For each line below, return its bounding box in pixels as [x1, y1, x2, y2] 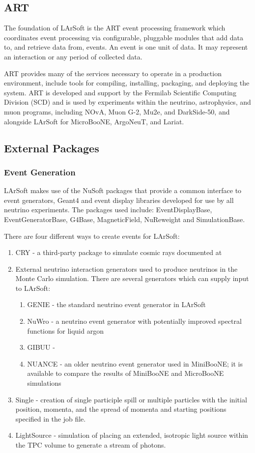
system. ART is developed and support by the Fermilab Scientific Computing [4, 87, 236, 97]
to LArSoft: [15, 283, 51, 293]
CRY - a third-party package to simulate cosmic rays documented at [15, 247, 222, 257]
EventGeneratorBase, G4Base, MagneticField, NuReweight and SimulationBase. [4, 214, 245, 224]
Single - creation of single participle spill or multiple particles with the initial [15, 394, 247, 404]
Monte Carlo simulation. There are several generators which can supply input [15, 273, 249, 283]
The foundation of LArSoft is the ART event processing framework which [4, 23, 226, 33]
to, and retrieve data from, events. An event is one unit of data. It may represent [4, 42, 248, 52]
